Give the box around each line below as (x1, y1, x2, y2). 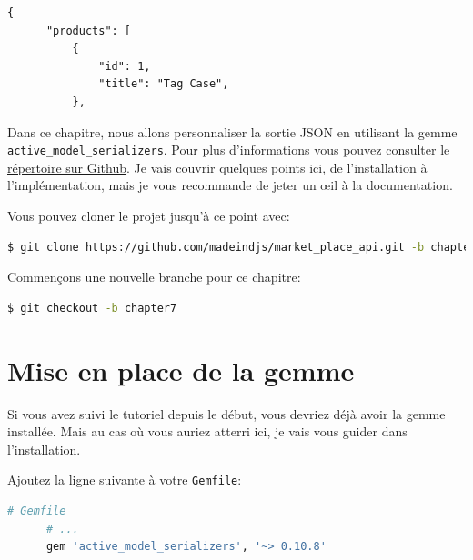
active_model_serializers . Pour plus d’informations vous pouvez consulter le (7, 140, 450, 159)
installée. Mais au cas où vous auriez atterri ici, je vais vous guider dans (7, 422, 408, 441)
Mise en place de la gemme (7, 351, 355, 388)
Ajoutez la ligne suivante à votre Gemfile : (7, 470, 242, 489)
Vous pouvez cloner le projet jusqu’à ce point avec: (7, 206, 290, 225)
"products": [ (45, 24, 132, 37)
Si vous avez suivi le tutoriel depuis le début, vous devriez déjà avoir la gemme (7, 404, 446, 423)
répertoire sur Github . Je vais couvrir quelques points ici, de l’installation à (7, 157, 428, 176)
